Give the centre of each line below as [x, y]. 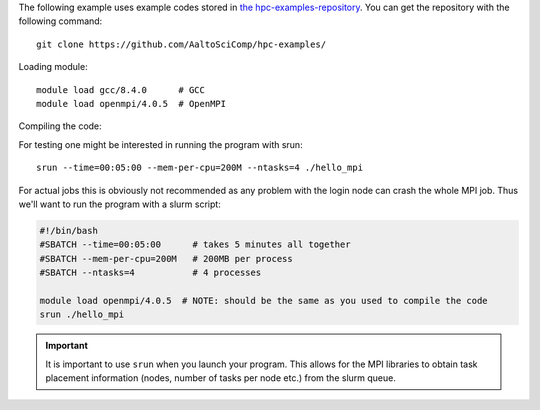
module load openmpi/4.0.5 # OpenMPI [131, 103]
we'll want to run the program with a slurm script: [120, 204]
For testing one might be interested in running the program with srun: [161, 144]
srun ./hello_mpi [82, 314]
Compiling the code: [60, 126]
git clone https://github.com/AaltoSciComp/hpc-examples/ [181, 44]
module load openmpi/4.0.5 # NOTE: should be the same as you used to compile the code [264, 300]
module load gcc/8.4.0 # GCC [120, 89]
